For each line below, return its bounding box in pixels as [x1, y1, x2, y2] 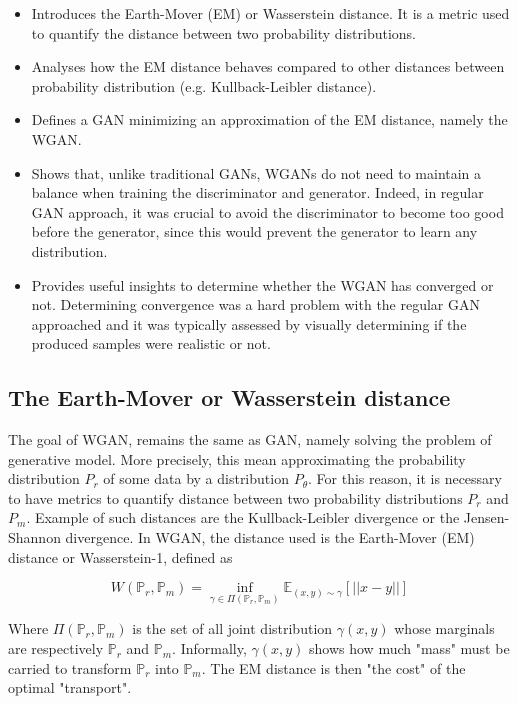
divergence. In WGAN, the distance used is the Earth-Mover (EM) [65, 527, 475, 548]
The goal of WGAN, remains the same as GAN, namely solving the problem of [8, 429, 492, 450]
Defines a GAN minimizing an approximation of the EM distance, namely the [31, 109, 508, 130]
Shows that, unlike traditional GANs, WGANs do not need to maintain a [31, 162, 482, 183]
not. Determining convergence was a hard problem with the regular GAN [31, 294, 481, 315]
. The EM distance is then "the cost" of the [201, 657, 466, 678]
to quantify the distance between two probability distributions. [31, 22, 416, 43]
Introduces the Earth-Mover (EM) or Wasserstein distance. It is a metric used [31, 3, 510, 23]
